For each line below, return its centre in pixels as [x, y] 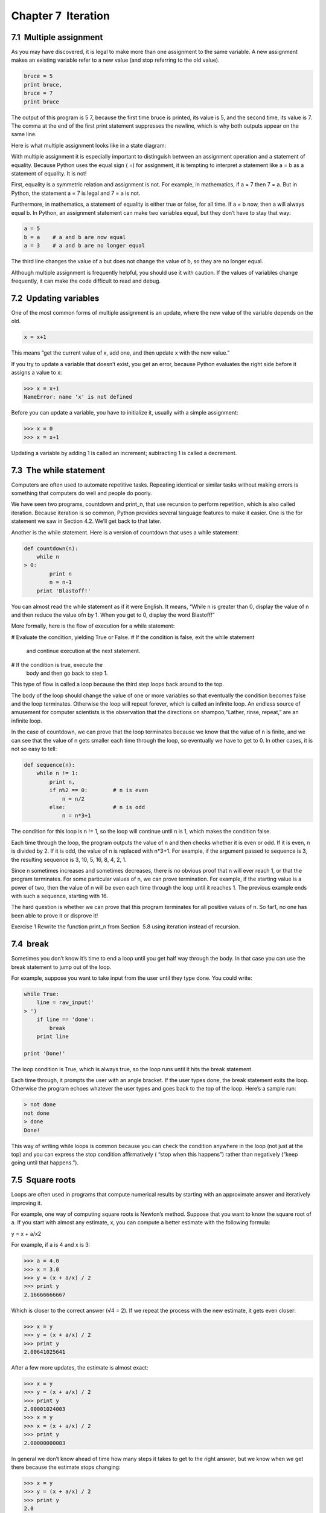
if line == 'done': [66, 1019]
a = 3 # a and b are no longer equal [84, 246]
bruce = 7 [38, 93]
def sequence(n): [50, 765]
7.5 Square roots [43, 1180]
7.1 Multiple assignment [57, 37]
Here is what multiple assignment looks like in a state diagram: [88, 145]
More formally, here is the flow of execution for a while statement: [93, 626]
